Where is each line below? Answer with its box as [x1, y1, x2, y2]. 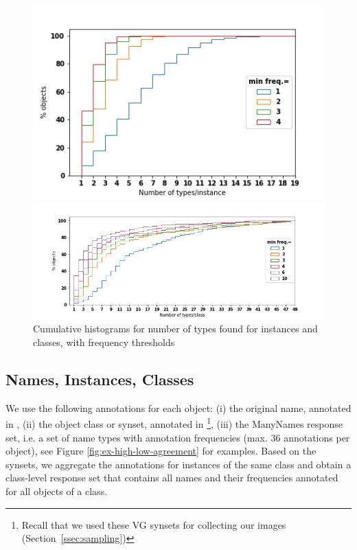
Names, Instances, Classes [5, 369, 194, 390]
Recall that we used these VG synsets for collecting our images [21, 517, 286, 531]
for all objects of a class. [5, 484, 108, 499]
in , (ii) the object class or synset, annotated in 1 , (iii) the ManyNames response [5, 415, 343, 431]
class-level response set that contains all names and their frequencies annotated [5, 470, 338, 485]
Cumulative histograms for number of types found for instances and [33, 321, 318, 336]
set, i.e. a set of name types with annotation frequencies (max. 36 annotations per [5, 430, 350, 444]
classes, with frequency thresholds [33, 335, 175, 350]
